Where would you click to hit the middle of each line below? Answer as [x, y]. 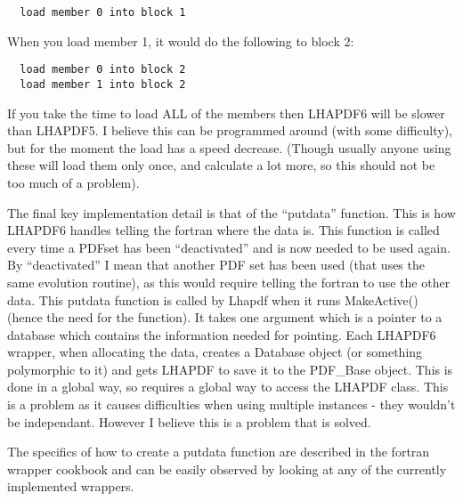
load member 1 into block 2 [103, 84]
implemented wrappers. [71, 486]
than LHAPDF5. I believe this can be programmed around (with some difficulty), [230, 130]
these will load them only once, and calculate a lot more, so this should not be [221, 165]
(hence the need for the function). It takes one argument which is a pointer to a [225, 317]
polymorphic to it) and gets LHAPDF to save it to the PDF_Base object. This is [230, 369]
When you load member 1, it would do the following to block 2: [181, 40]
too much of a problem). [73, 182]
